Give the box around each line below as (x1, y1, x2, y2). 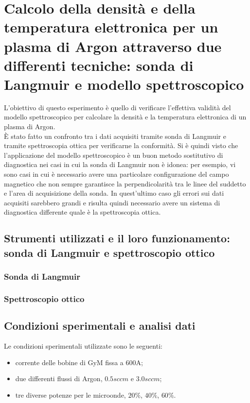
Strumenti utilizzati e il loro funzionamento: (4, 231, 230, 246)
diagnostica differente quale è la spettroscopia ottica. (4, 207, 161, 217)
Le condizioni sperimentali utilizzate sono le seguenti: (4, 341, 162, 351)
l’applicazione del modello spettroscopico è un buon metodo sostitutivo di (4, 150, 223, 160)
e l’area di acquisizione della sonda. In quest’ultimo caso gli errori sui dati (4, 188, 224, 198)
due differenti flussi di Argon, (15, 373, 103, 384)
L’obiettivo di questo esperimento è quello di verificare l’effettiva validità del (4, 102, 231, 112)
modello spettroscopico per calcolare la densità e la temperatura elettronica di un (4, 112, 247, 122)
